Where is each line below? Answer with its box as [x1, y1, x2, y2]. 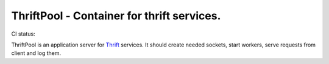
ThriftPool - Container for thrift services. [11, 9, 221, 22]
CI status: [11, 30, 36, 37]
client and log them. [11, 50, 61, 57]
